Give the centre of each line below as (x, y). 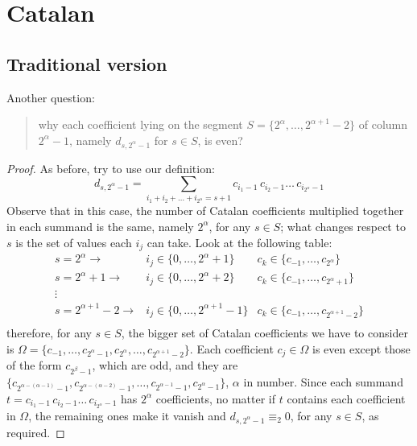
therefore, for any (49, 333)
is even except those (361, 348)
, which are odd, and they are (165, 365)
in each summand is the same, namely (100, 226)
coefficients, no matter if (216, 398)
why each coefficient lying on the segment (140, 124)
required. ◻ (36, 432)
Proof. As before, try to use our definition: (111, 168)
